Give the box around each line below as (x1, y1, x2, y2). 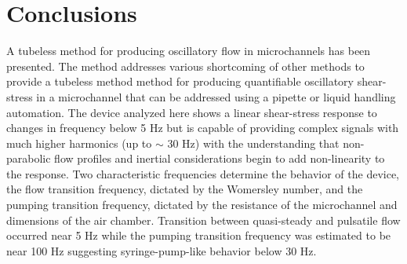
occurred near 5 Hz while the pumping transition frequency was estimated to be (6, 227, 391, 244)
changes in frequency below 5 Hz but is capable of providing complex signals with (6, 119, 399, 136)
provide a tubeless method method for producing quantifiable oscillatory (6, 73, 354, 90)
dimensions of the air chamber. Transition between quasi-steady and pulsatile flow (6, 211, 401, 228)
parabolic (6, 150, 51, 167)
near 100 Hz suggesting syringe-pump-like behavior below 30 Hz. (6, 242, 317, 258)
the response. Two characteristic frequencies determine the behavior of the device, (6, 165, 400, 181)
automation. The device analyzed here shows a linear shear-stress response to (6, 104, 377, 120)
